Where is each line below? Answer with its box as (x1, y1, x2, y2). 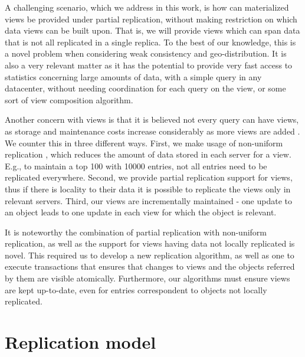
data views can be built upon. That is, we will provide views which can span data (5, 24, 300, 37)
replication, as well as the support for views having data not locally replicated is (5, 237, 295, 250)
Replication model (5, 330, 156, 354)
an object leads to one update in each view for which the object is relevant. (5, 206, 277, 218)
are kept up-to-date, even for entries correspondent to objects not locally (5, 283, 267, 296)
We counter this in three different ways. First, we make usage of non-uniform (5, 136, 283, 149)
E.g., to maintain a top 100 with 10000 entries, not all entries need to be (5, 159, 267, 172)
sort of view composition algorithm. (5, 93, 133, 106)
